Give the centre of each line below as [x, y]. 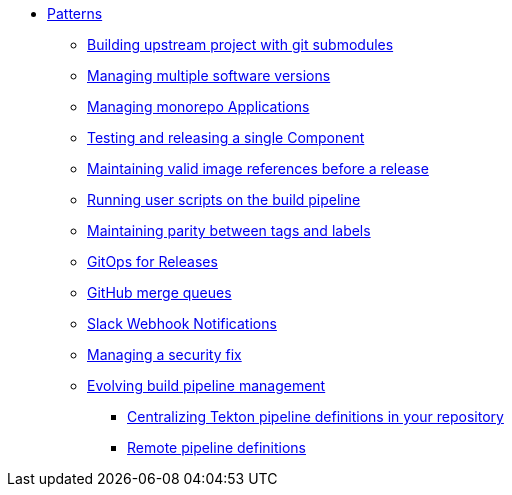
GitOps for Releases [152, 261]
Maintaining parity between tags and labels [229, 230]
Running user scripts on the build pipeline [224, 199]
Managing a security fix [164, 354]
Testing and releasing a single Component [226, 137]
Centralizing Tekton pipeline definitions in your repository [315, 416]
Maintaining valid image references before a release [258, 168]
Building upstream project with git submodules [240, 44]
